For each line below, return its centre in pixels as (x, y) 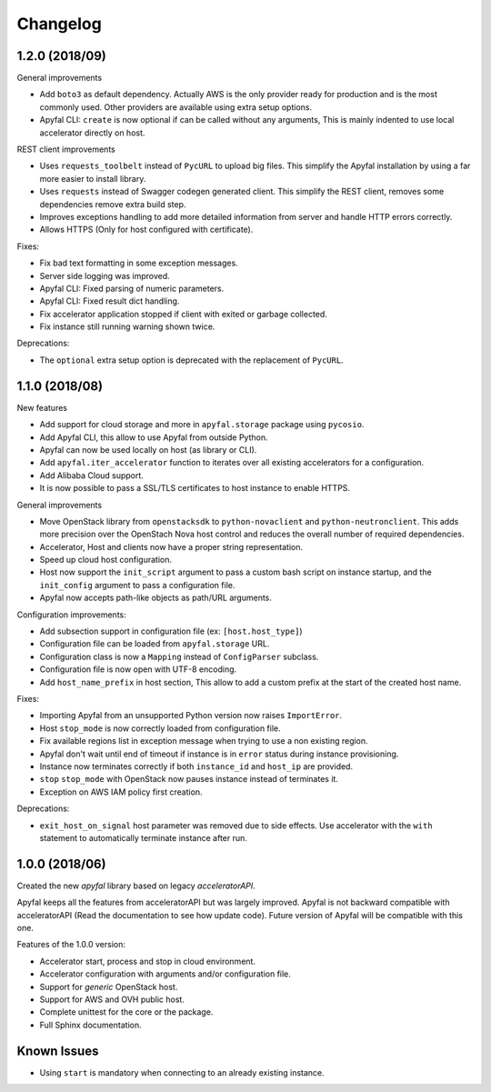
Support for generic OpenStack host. (109, 987)
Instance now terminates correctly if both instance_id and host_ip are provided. (196, 766)
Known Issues (58, 1051)
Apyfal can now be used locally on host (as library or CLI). (148, 449)
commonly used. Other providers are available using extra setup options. (176, 107)
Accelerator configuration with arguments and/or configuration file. (165, 974)
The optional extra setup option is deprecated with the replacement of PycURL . (192, 360)
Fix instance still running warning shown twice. (127, 326)
